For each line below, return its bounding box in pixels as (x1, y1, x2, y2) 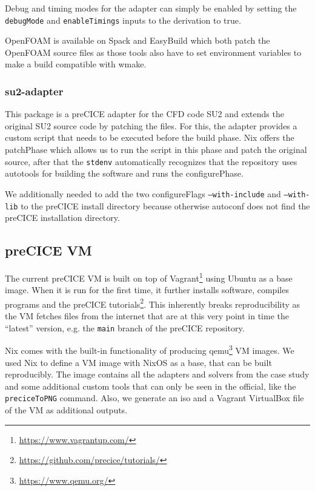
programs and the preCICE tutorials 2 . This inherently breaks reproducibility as (5, 296, 300, 310)
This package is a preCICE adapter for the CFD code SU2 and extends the (5, 107, 284, 120)
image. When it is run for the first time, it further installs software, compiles (5, 283, 289, 296)
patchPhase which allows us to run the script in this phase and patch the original (5, 143, 307, 156)
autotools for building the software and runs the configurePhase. (5, 167, 244, 180)
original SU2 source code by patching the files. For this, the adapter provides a (5, 119, 297, 132)
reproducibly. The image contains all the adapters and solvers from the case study (5, 368, 310, 381)
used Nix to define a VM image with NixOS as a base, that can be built (5, 356, 272, 368)
